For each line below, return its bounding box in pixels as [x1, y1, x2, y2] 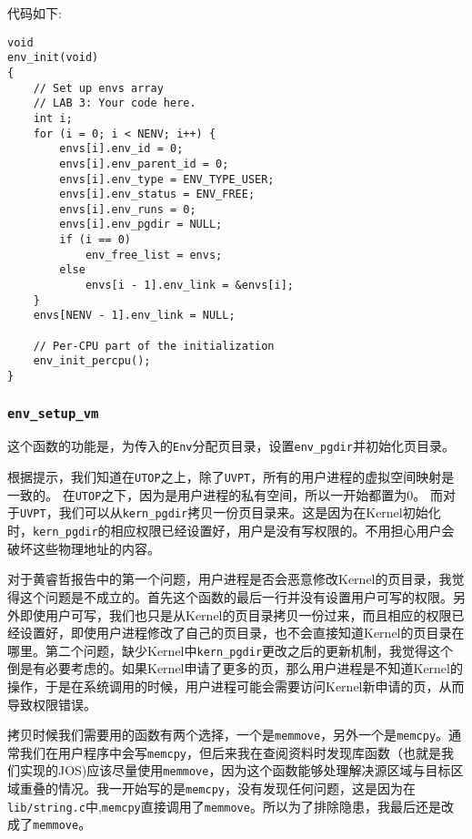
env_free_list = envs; [85, 248, 223, 261]
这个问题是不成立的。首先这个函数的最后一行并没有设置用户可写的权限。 [19, 587, 453, 606]
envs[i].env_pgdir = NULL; [59, 218, 223, 231]
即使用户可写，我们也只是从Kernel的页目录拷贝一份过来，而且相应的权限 [19, 605, 452, 624]
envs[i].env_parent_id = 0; [59, 157, 229, 170]
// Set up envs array [33, 81, 164, 95]
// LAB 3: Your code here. [33, 97, 196, 110]
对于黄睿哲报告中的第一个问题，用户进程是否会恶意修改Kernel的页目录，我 [7, 569, 452, 588]
